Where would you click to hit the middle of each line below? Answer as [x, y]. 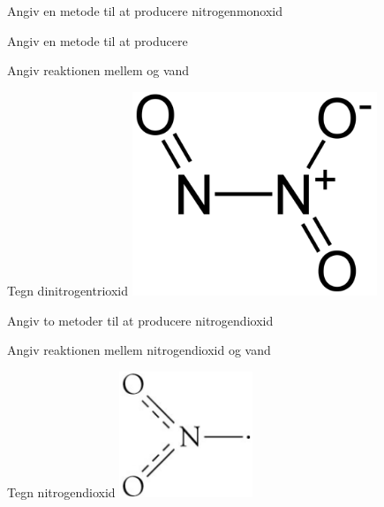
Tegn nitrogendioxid [61, 492]
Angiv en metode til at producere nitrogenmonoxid [145, 11]
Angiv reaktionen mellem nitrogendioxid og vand [139, 350]
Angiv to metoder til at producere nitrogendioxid [140, 320]
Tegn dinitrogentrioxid [68, 291]
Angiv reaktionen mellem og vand [98, 70]
